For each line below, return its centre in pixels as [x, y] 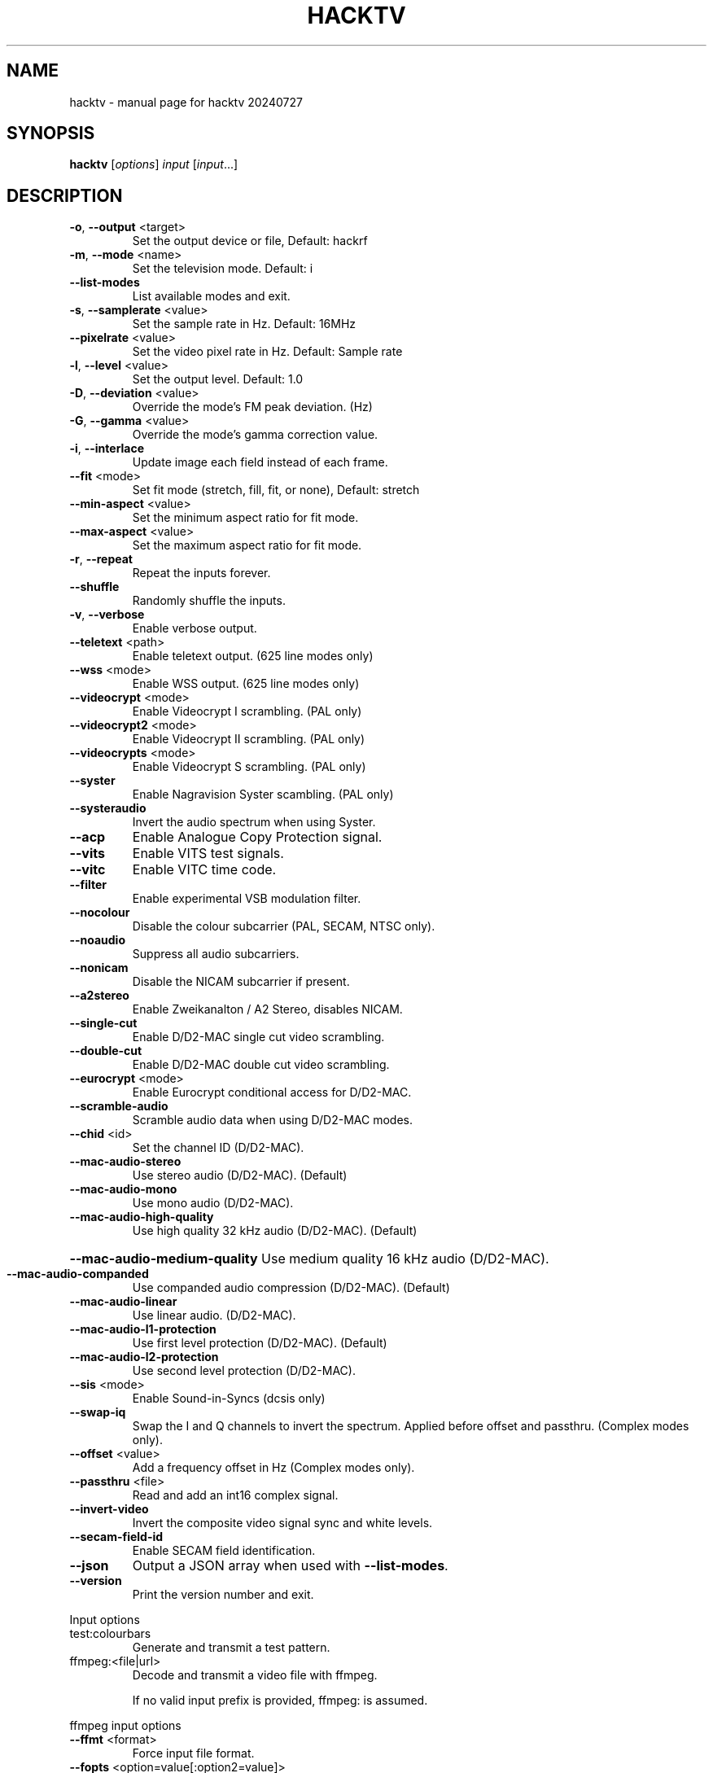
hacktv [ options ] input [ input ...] [154, 164]
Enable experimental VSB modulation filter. [247, 899]
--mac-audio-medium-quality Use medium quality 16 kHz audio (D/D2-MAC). [309, 1259]
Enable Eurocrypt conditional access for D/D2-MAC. [272, 1092]
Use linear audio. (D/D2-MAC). [214, 1316]
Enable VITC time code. [204, 870]
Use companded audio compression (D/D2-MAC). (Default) [291, 1288]
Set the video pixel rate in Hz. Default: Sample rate [267, 352]
